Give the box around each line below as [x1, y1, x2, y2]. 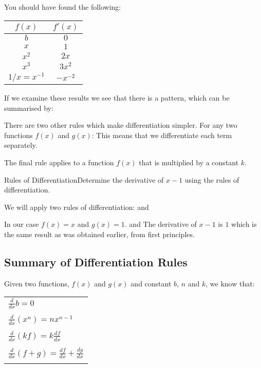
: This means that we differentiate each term [91, 129, 232, 140]
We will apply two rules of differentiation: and [4, 201, 149, 212]
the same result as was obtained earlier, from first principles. [4, 228, 195, 239]
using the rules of [184, 174, 239, 185]
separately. [4, 140, 38, 150]
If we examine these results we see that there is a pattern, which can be [4, 92, 230, 103]
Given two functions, [4, 278, 69, 288]
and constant [130, 278, 172, 288]
